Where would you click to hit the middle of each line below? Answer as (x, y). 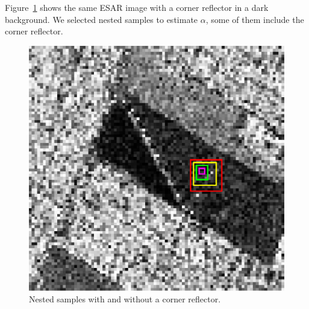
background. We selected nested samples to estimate (101, 19)
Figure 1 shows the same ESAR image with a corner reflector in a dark (137, 7)
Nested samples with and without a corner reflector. (125, 299)
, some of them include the (255, 19)
